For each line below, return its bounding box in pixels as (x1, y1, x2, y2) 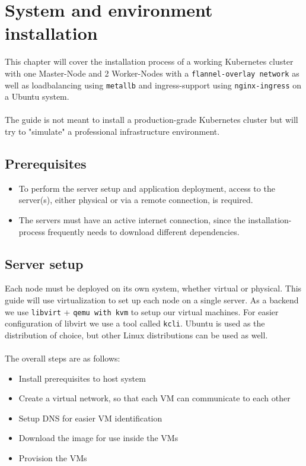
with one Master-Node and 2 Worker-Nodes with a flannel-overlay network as (5, 66, 299, 79)
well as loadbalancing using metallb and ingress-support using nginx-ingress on (5, 78, 302, 91)
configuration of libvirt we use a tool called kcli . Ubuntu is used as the (5, 317, 265, 329)
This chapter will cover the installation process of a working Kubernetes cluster (5, 55, 294, 68)
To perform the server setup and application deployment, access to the (18, 182, 275, 194)
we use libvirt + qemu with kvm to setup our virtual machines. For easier (5, 305, 279, 318)
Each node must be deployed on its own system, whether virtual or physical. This (5, 282, 302, 294)
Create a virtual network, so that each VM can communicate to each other (18, 392, 291, 404)
